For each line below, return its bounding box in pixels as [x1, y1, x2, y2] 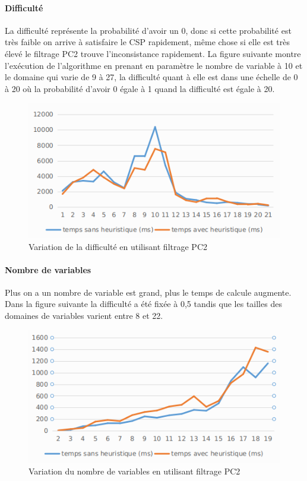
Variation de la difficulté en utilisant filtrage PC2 [29, 240, 207, 252]
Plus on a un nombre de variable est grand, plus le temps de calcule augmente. [5, 286, 292, 298]
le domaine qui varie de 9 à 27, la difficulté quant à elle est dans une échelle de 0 [5, 71, 298, 83]
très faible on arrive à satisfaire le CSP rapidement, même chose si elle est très [5, 36, 290, 48]
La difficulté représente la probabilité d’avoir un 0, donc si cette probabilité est [5, 24, 292, 36]
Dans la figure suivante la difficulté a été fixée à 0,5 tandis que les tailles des [5, 298, 282, 310]
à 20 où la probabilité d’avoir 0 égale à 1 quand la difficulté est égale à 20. [5, 82, 275, 94]
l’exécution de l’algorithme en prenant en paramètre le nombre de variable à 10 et [5, 59, 303, 71]
